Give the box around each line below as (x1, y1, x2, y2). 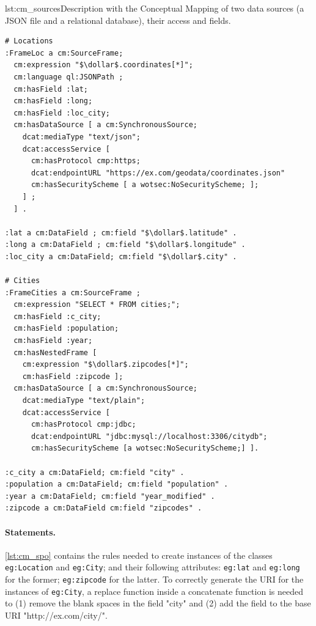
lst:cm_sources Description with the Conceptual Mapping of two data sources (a (5, 2, 304, 14)
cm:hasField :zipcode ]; (22, 372, 123, 381)
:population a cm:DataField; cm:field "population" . (5, 480, 229, 489)
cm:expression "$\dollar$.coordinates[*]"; (13, 61, 193, 70)
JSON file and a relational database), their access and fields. (5, 13, 231, 26)
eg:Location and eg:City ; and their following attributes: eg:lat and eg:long (5, 561, 300, 573)
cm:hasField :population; (13, 324, 119, 333)
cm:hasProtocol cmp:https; (31, 156, 141, 166)
